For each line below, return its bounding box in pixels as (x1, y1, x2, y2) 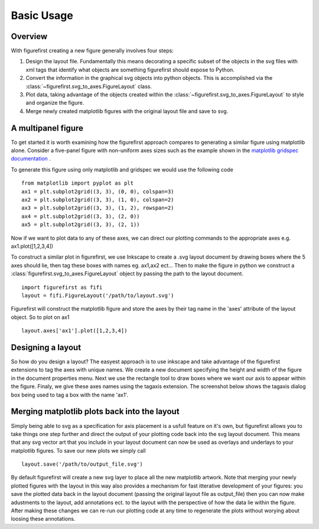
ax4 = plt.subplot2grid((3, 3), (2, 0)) (21, 213, 140, 220)
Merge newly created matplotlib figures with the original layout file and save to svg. (25, 107, 229, 115)
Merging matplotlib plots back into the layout (11, 407, 180, 417)
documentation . (11, 155, 51, 162)
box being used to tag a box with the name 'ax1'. (11, 391, 128, 398)
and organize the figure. (25, 99, 84, 107)
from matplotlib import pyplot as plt (21, 180, 134, 186)
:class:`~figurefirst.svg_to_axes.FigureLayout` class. (25, 83, 152, 90)
